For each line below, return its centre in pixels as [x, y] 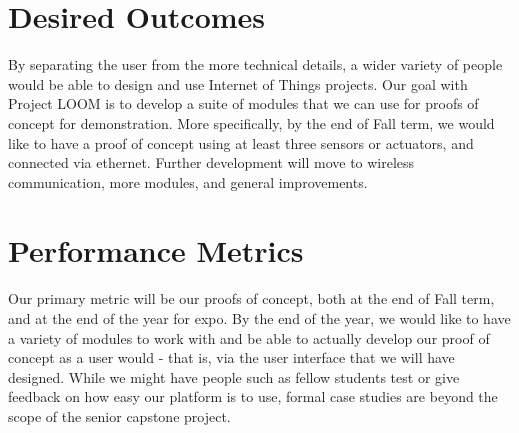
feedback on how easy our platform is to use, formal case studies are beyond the [253, 396]
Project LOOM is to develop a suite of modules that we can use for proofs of [243, 103]
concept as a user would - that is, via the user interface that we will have [231, 357]
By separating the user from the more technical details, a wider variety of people [255, 64]
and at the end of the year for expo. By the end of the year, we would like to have [259, 318]
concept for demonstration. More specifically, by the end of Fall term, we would [251, 122]
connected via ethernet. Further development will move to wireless [211, 162]
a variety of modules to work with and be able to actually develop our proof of [249, 337]
